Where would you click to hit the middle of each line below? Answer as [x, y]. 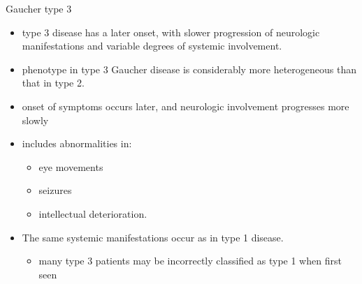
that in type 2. [53, 83]
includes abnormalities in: [77, 143]
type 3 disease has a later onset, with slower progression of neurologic [171, 32]
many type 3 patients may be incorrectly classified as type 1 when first [190, 261]
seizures [55, 190]
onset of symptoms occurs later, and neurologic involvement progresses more [186, 106]
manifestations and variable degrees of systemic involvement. [152, 46]
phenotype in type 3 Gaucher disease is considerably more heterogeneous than [189, 69]
